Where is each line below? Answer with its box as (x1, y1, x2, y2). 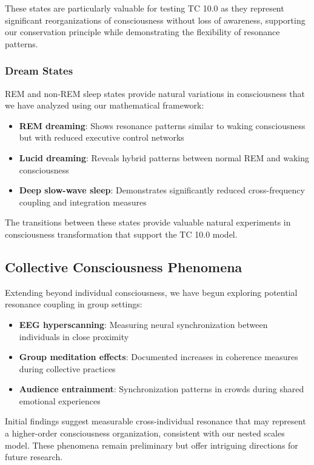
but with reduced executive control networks (19, 131, 184, 144)
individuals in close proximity (19, 330, 129, 343)
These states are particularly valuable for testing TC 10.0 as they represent (5, 2, 284, 14)
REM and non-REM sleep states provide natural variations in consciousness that (5, 87, 306, 99)
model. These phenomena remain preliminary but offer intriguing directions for (5, 438, 298, 451)
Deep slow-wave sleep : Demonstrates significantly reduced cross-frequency (19, 184, 305, 196)
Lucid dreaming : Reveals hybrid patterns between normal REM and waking (19, 151, 310, 164)
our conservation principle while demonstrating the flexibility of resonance (5, 25, 280, 38)
